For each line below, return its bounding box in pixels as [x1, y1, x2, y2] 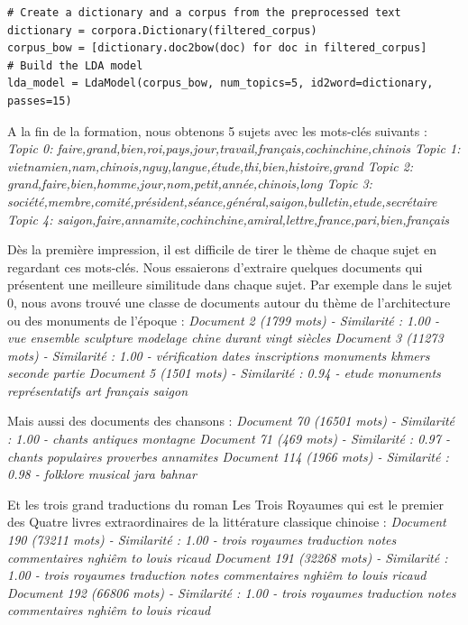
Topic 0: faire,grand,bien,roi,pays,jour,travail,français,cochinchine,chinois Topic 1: [7, 139, 461, 158]
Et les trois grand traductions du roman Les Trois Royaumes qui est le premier [7, 494, 444, 513]
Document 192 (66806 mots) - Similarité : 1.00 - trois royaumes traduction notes [7, 583, 456, 602]
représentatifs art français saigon [7, 381, 188, 400]
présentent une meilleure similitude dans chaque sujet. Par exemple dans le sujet [7, 275, 453, 294]
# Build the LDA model [7, 59, 143, 72]
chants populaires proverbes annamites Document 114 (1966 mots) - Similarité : [7, 446, 449, 465]
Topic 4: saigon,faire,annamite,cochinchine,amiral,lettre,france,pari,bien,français [7, 209, 449, 228]
